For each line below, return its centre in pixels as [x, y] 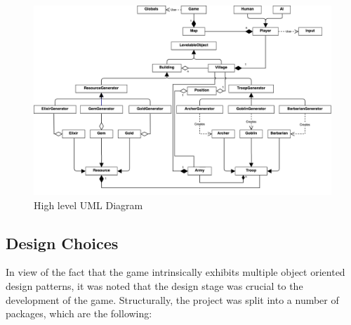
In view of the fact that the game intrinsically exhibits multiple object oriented [175, 272]
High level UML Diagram [88, 205]
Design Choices [62, 243]
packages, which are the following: [79, 313]
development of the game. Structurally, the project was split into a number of [172, 299]
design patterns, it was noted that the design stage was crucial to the [154, 285]
